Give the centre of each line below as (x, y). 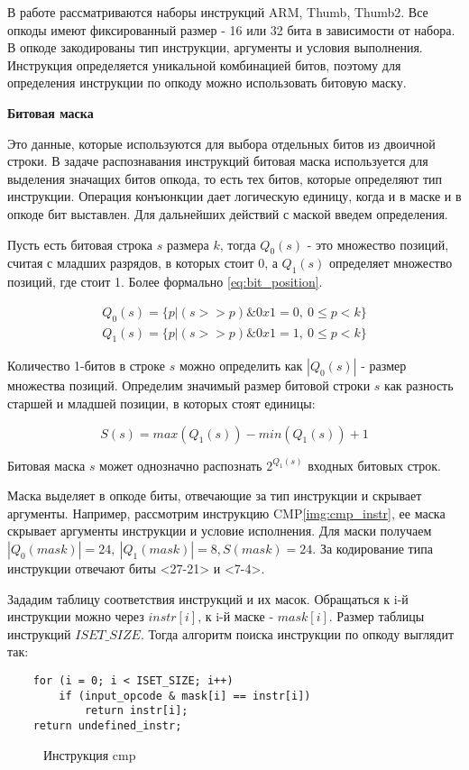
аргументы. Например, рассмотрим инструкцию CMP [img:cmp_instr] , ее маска (226, 513)
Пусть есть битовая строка (80, 244)
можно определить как (241, 366)
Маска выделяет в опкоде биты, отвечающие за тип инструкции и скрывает (215, 495)
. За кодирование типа (372, 548)
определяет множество (391, 263)
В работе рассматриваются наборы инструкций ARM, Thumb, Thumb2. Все (218, 12)
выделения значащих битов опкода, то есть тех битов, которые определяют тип (225, 178)
